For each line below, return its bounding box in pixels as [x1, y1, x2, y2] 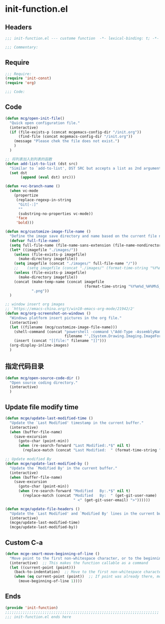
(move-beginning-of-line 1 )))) [18, 579, 82, 584]
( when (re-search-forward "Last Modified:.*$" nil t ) [18, 443, 131, 448]
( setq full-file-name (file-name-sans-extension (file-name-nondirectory [9, 243, 164, 248]
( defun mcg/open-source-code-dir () [5, 375, 80, 381]
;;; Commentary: [5, 45, 38, 50]
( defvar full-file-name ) [9, 238, 60, 243]
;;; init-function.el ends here [5, 614, 71, 619]
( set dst [9, 170, 27, 175]
